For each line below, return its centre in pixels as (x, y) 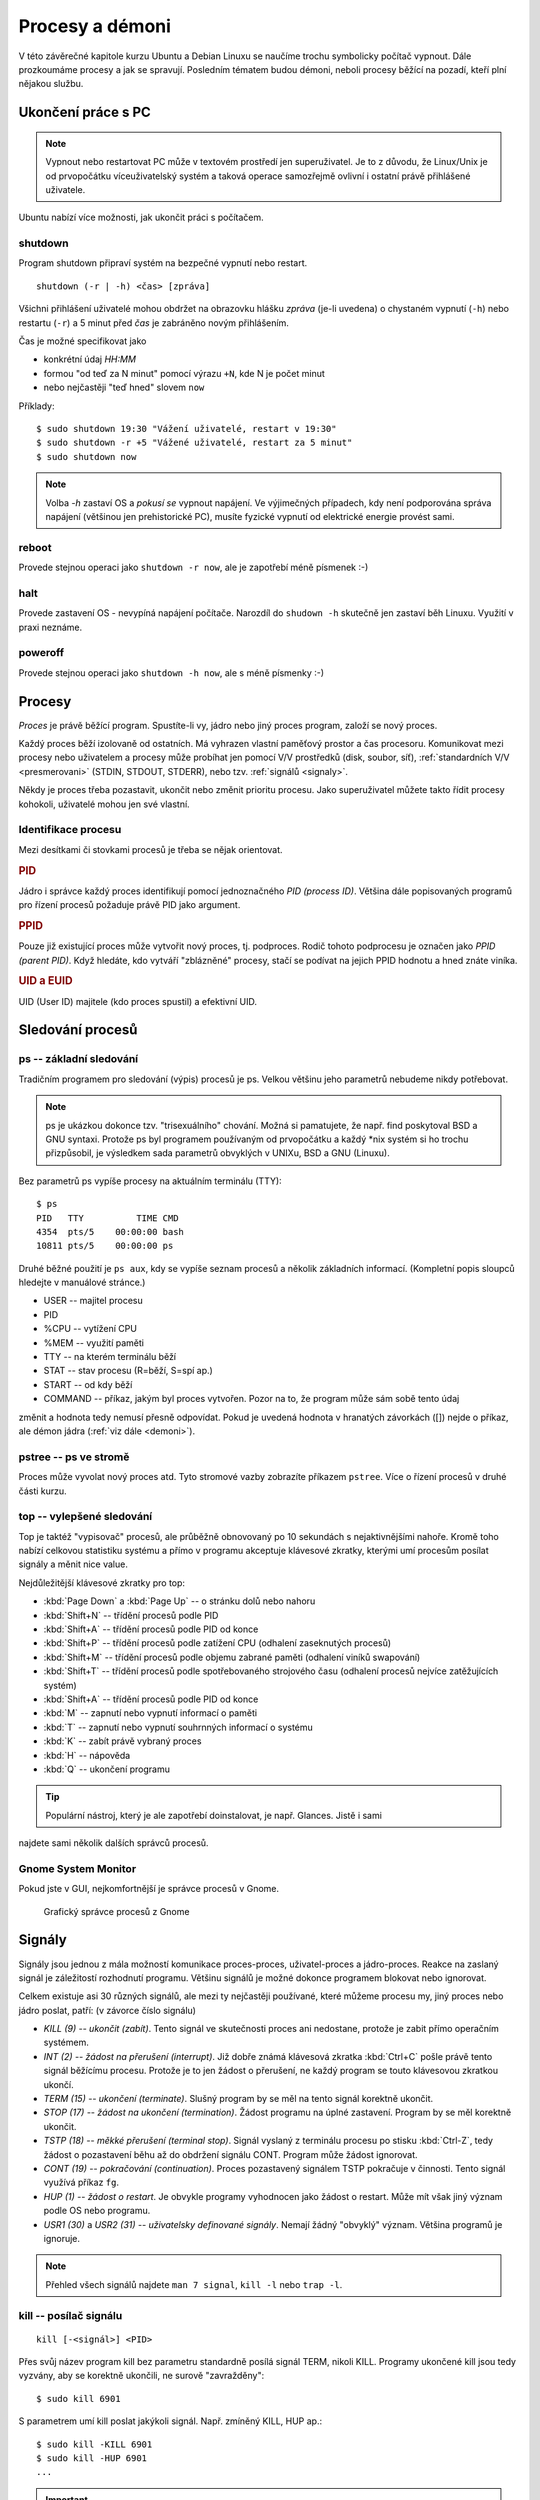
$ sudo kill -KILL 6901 (94, 2444)
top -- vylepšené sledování (85, 1517)
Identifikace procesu (70, 830)
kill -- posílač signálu (70, 2315)
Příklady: (36, 406)
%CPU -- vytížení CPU (90, 1329)
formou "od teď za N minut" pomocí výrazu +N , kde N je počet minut (184, 373)
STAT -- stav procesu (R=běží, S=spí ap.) (128, 1371)
